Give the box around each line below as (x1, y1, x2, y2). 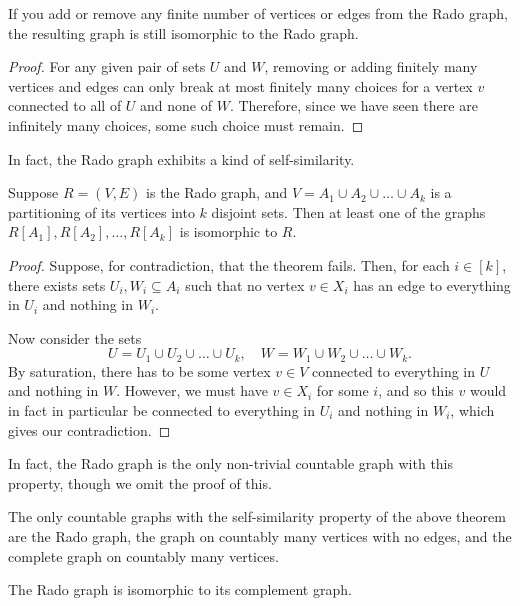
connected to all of (8, 95, 122, 116)
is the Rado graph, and (146, 182, 288, 203)
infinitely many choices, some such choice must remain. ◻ (8, 114, 364, 135)
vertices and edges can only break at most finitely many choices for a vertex (8, 75, 473, 96)
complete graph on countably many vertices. (8, 545, 279, 566)
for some (316, 380, 369, 401)
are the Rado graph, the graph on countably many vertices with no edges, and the (8, 525, 512, 546)
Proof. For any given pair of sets (8, 56, 206, 77)
